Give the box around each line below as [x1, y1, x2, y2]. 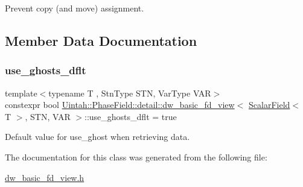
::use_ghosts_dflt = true [85, 110, 177, 122]
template [5, 86, 37, 99]
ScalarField [249, 98, 290, 111]
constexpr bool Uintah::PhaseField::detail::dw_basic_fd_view [5, 98, 235, 111]
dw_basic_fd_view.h [5, 171, 85, 183]
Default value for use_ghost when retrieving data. [5, 130, 190, 143]
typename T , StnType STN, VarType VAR [48, 86, 211, 99]
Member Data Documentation [5, 31, 197, 49]
